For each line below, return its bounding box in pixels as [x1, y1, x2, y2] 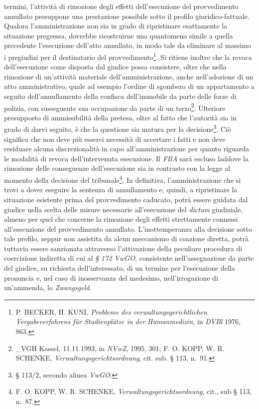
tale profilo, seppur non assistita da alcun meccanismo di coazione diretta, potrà [4, 233, 249, 244]
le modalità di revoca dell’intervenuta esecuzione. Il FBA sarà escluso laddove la [4, 153, 249, 163]
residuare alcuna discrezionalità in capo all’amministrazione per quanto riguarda [4, 143, 250, 154]
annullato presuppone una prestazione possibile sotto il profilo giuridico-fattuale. [4, 10, 250, 21]
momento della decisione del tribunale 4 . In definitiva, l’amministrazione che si [4, 173, 241, 185]
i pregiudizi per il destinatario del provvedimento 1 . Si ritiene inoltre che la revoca [4, 50, 252, 62]
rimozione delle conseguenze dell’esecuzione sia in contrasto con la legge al [4, 163, 231, 173]
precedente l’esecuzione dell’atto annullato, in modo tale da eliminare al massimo [4, 40, 252, 50]
